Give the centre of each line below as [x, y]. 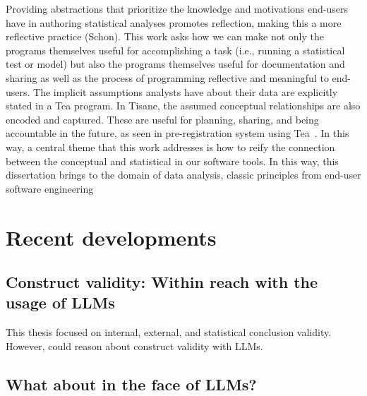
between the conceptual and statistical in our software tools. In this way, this [172, 161]
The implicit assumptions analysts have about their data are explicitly [186, 91]
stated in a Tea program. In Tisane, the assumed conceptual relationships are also [183, 106]
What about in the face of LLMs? [131, 384]
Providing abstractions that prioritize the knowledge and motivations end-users [177, 8]
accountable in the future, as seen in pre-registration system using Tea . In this [178, 133]
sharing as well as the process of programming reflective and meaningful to [167, 77]
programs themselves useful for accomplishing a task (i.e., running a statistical [175, 50]
